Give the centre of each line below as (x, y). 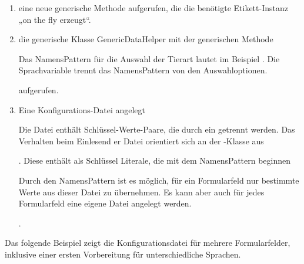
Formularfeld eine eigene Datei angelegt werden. (105, 203)
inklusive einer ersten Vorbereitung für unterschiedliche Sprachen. (123, 254)
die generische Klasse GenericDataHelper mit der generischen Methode (146, 39)
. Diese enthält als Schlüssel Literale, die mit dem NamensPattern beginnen (155, 160)
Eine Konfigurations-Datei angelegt (82, 109)
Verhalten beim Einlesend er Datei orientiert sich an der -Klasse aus (141, 141)
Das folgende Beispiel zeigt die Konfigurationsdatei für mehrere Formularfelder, (148, 243)
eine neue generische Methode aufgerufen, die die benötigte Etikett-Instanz (153, 8)
